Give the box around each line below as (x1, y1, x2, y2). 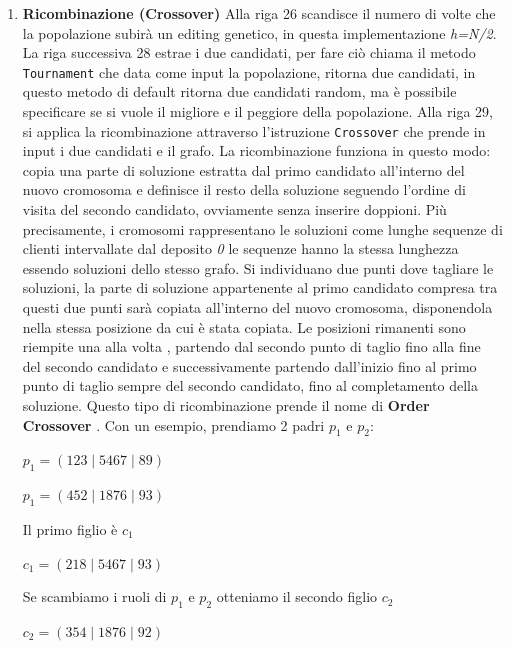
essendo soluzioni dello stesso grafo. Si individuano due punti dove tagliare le (22, 257, 494, 278)
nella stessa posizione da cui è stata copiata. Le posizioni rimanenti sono (22, 316, 466, 337)
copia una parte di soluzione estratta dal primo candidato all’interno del (22, 159, 465, 180)
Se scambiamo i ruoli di (22, 586, 167, 607)
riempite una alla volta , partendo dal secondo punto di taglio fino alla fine (22, 336, 481, 357)
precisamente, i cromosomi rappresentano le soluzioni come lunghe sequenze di (22, 218, 503, 239)
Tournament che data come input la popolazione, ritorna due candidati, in (22, 61, 476, 82)
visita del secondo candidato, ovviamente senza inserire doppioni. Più (22, 199, 447, 220)
